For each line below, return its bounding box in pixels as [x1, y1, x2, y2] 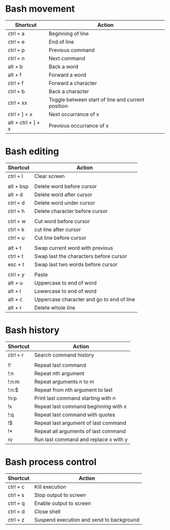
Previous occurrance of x [49, 122, 109, 129]
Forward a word [49, 71, 87, 78]
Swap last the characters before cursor [34, 253, 127, 260]
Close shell [34, 508, 61, 515]
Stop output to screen [34, 491, 86, 498]
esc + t [8, 261, 24, 268]
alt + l [8, 288, 21, 295]
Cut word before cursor [34, 217, 90, 225]
